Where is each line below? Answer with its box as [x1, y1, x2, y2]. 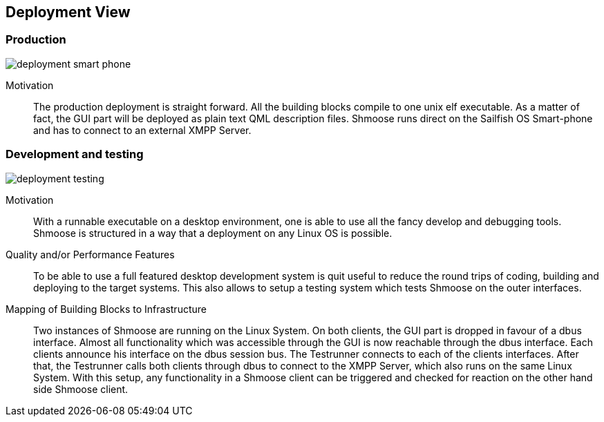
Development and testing [6, 147, 144, 162]
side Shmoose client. [33, 383, 129, 395]
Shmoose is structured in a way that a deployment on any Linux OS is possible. [33, 227, 393, 239]
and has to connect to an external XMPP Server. [33, 124, 252, 136]
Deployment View [6, 3, 131, 21]
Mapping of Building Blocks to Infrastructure [6, 303, 207, 315]
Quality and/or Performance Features [6, 248, 175, 260]
